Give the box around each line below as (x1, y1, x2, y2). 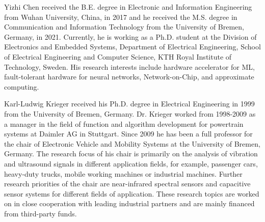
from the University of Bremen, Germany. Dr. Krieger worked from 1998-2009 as (4, 108, 256, 119)
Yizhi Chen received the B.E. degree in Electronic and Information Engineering (4, 2, 252, 12)
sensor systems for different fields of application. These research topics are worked (4, 188, 259, 199)
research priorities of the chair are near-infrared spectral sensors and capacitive (4, 178, 251, 189)
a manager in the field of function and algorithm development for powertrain (4, 118, 244, 129)
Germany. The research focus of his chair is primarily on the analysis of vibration (4, 148, 258, 159)
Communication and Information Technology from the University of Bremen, (4, 21, 245, 32)
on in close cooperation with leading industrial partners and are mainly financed (4, 198, 255, 209)
